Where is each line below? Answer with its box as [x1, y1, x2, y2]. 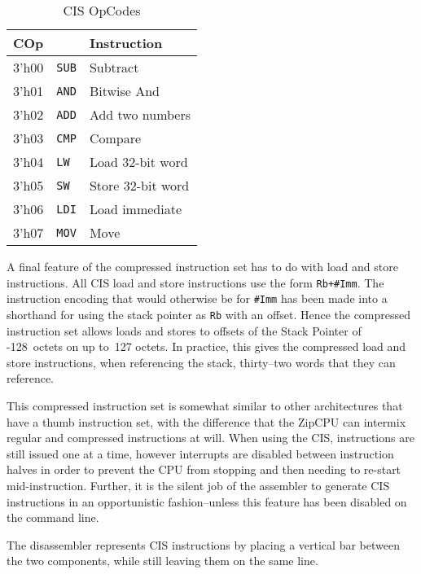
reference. [7, 370, 55, 387]
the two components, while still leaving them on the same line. [7, 552, 318, 569]
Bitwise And [89, 81, 160, 100]
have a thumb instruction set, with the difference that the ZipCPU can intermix [7, 413, 406, 430]
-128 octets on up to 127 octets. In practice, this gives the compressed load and [7, 338, 406, 355]
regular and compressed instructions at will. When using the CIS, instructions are [7, 429, 414, 446]
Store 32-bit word [89, 176, 190, 195]
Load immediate [89, 199, 182, 218]
